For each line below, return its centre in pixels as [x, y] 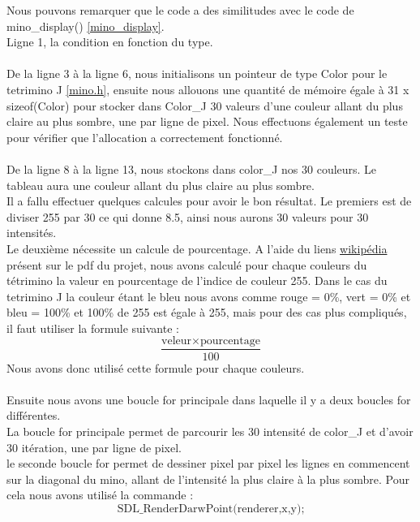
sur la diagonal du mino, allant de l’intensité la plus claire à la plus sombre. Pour [208, 479]
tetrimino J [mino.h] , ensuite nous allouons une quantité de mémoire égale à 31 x [208, 89]
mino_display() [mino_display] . [86, 26]
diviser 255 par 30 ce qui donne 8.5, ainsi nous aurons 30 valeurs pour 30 [188, 216]
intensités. [32, 233]
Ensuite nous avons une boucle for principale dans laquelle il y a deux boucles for [209, 399]
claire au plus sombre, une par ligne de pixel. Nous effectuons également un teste [207, 121]
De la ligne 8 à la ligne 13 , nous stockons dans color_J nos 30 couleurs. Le [192, 168]
